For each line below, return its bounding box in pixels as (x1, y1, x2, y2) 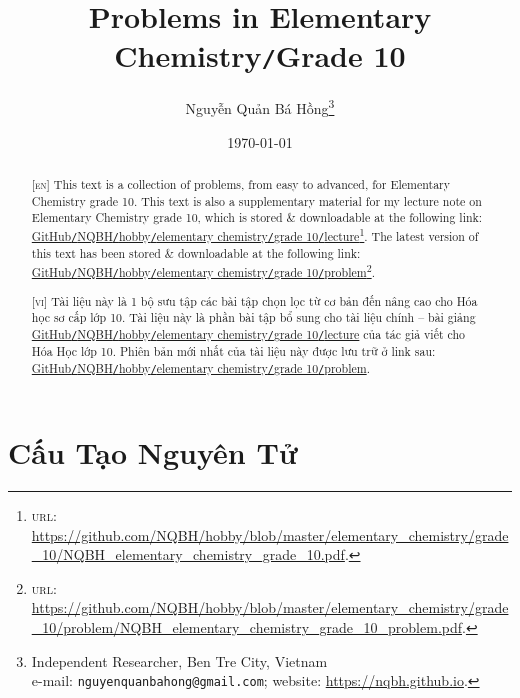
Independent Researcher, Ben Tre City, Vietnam (31, 650, 328, 671)
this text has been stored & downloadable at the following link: (31, 245, 361, 262)
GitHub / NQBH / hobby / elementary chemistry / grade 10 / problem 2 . (31, 260, 375, 280)
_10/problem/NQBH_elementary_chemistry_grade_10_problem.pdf (31, 616, 463, 637)
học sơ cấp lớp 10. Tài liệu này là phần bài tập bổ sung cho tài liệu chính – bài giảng (31, 309, 476, 326)
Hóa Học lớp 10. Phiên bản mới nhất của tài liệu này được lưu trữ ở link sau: (31, 343, 436, 360)
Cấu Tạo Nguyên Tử (8, 432, 298, 473)
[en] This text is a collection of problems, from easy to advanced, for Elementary (31, 176, 451, 193)
